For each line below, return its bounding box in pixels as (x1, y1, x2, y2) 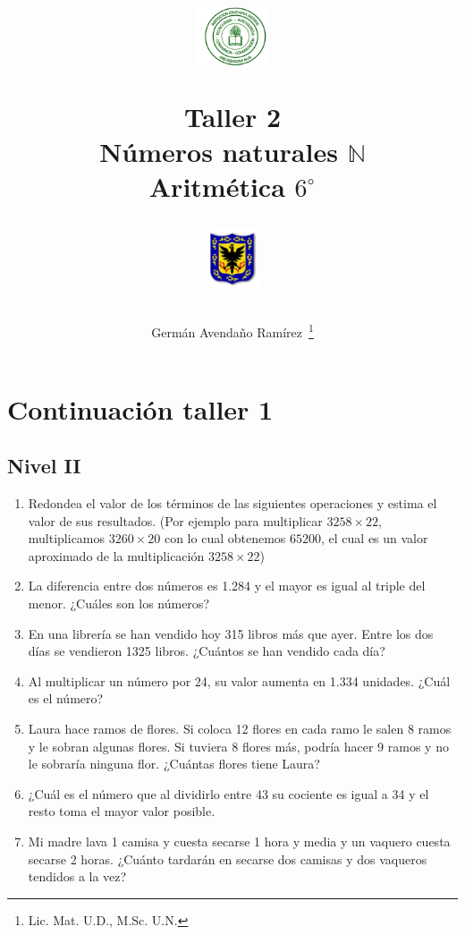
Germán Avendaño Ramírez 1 (151, 320, 314, 342)
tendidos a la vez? (28, 867, 127, 886)
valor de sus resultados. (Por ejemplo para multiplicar (28, 511, 323, 530)
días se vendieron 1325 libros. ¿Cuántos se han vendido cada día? (28, 642, 385, 660)
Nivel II (7, 452, 81, 480)
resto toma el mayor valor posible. (28, 802, 216, 820)
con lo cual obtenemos (164, 529, 286, 548)
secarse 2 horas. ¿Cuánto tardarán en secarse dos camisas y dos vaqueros (28, 849, 427, 868)
